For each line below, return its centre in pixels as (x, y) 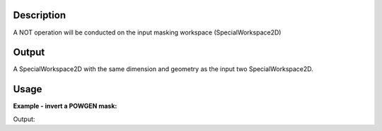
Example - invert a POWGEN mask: (65, 106)
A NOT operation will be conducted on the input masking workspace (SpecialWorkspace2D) (147, 32)
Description (40, 15)
